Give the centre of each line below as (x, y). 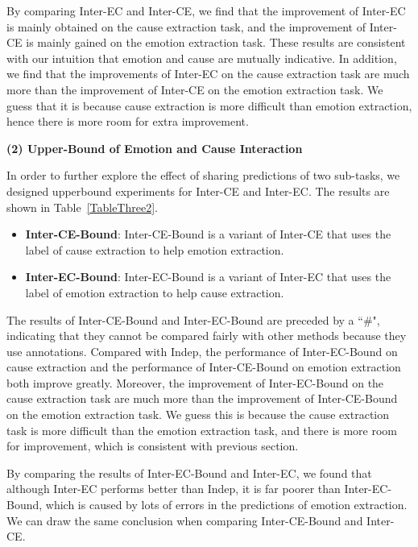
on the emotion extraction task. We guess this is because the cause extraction (198, 414)
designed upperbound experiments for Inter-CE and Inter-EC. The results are (198, 191)
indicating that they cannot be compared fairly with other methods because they (207, 336)
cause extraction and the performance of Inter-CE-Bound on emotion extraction (204, 367)
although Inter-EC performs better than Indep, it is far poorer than (174, 489)
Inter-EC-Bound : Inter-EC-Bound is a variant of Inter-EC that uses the (208, 277)
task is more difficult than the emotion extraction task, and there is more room (202, 430)
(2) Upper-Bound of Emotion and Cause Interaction (155, 148)
